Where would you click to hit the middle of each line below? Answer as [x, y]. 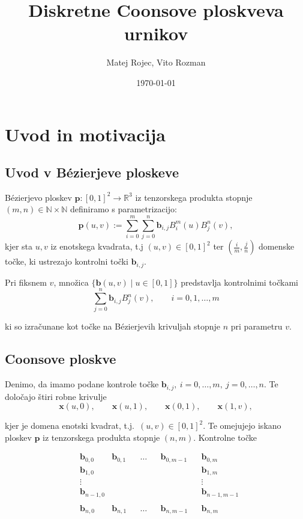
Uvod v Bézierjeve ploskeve [92, 172]
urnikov [156, 33]
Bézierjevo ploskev [38, 197]
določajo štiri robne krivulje [56, 396]
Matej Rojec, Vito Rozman [156, 62]
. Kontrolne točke [225, 437]
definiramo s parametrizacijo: [123, 209]
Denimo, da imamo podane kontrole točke [82, 384]
